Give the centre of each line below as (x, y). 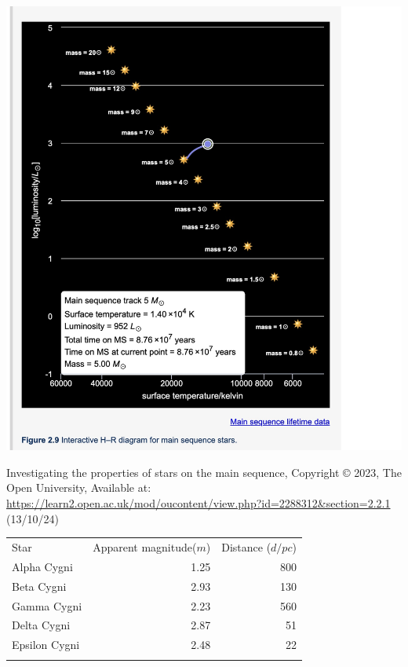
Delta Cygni (41, 625)
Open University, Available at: (79, 487)
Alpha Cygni (42, 566)
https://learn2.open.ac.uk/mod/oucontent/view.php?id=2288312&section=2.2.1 (199, 503)
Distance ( (246, 546)
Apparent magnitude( (145, 546)
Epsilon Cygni (46, 645)
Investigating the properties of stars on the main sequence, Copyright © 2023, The (204, 472)
